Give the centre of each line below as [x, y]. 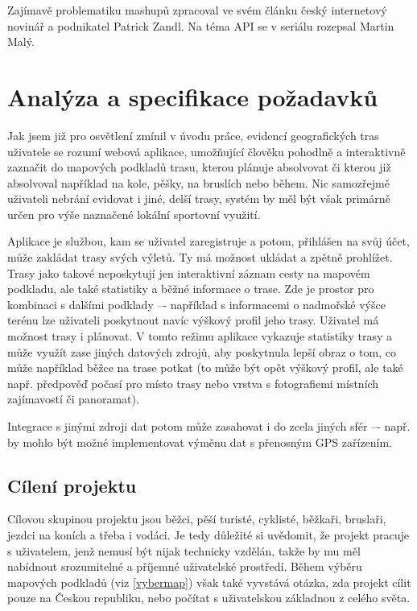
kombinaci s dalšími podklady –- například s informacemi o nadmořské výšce [196, 304]
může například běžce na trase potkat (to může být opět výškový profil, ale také [205, 367]
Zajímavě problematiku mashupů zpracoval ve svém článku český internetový [197, 10]
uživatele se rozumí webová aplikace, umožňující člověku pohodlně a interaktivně [206, 151]
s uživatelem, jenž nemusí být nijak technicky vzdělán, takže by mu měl [184, 550]
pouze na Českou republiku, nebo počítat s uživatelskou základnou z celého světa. [209, 598]
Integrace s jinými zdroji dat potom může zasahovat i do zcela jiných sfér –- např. [209, 426]
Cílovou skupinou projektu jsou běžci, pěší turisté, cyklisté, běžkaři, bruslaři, [197, 519]
